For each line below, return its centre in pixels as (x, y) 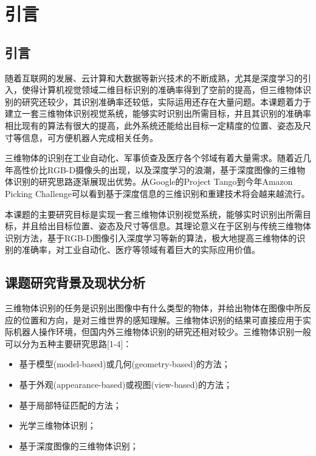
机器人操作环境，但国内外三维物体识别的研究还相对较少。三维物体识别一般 (162, 332)
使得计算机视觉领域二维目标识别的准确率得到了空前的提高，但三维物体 (162, 90)
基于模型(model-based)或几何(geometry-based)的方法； (125, 364)
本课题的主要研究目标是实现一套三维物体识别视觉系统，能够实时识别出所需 (154, 214)
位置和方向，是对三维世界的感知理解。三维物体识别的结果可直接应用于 (162, 320)
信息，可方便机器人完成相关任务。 (90, 137)
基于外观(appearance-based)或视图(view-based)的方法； (125, 385)
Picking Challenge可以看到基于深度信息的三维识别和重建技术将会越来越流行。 (157, 193)
